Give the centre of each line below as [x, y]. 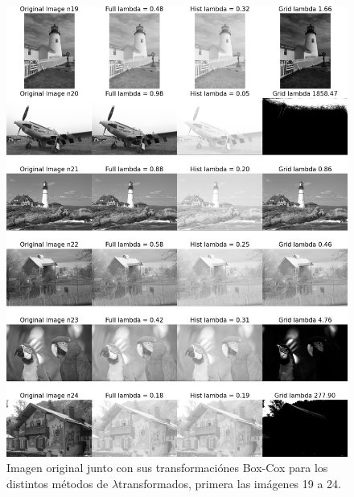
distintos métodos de [58, 483]
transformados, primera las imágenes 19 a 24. [230, 483]
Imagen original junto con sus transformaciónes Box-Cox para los [167, 468]
